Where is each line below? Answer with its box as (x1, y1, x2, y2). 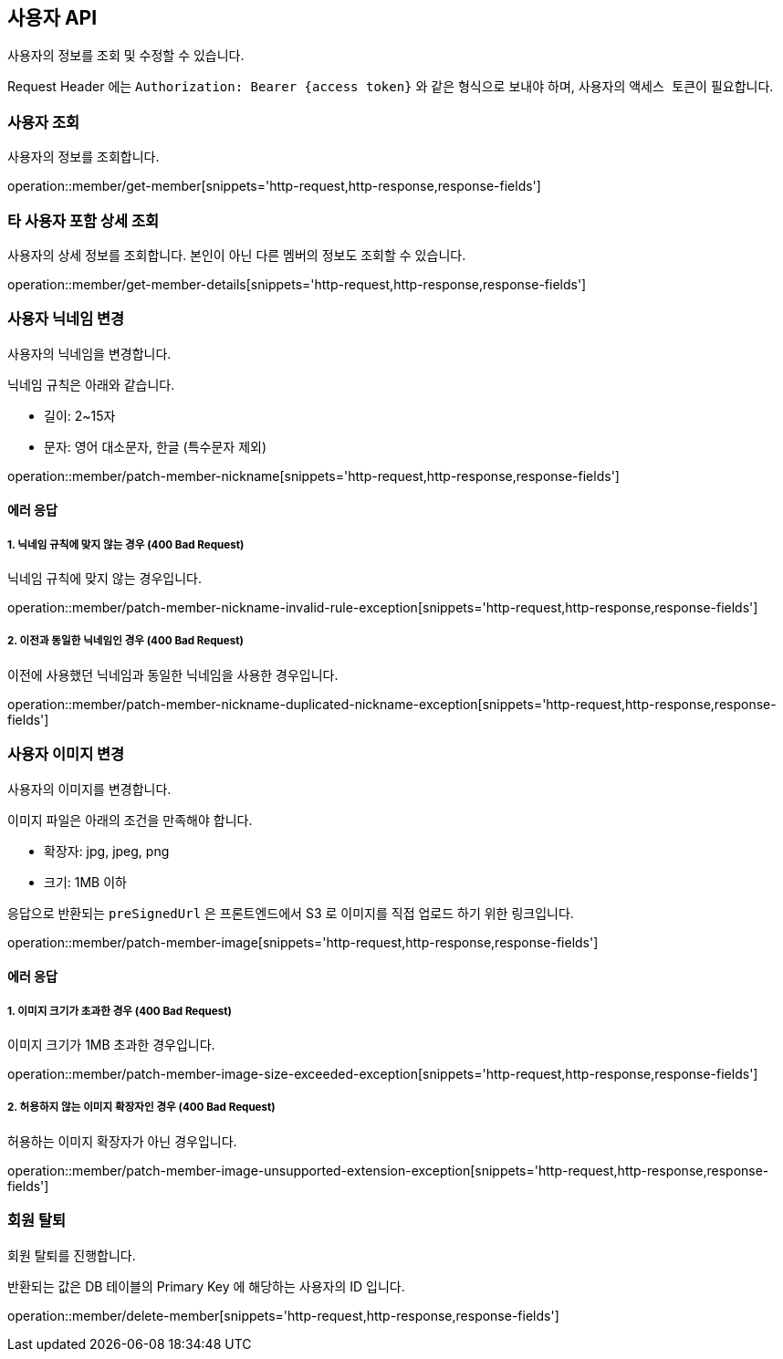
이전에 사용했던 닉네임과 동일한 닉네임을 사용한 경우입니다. (7, 666, 339, 683)
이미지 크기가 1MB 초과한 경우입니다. (7, 1036, 215, 1052)
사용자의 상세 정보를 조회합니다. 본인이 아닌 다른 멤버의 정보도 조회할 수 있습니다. (7, 246, 466, 263)
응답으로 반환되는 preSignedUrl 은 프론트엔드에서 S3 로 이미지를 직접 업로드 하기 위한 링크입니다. (7, 904, 574, 921)
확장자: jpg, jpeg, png (44, 842, 170, 859)
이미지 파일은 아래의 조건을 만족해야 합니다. (7, 811, 253, 828)
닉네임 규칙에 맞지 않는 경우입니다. (7, 570, 202, 587)
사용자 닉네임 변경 (7, 309, 125, 329)
